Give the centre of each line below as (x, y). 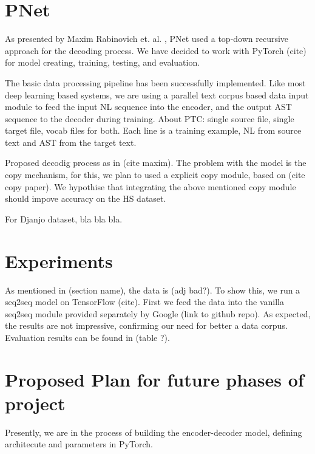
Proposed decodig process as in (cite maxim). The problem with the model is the (156, 163)
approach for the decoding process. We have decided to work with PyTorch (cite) (156, 50)
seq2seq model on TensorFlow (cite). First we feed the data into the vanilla (145, 302)
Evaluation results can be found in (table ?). (87, 337)
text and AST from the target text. (71, 142)
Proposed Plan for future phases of (154, 379)
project (35, 403)
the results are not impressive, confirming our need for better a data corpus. (146, 325)
